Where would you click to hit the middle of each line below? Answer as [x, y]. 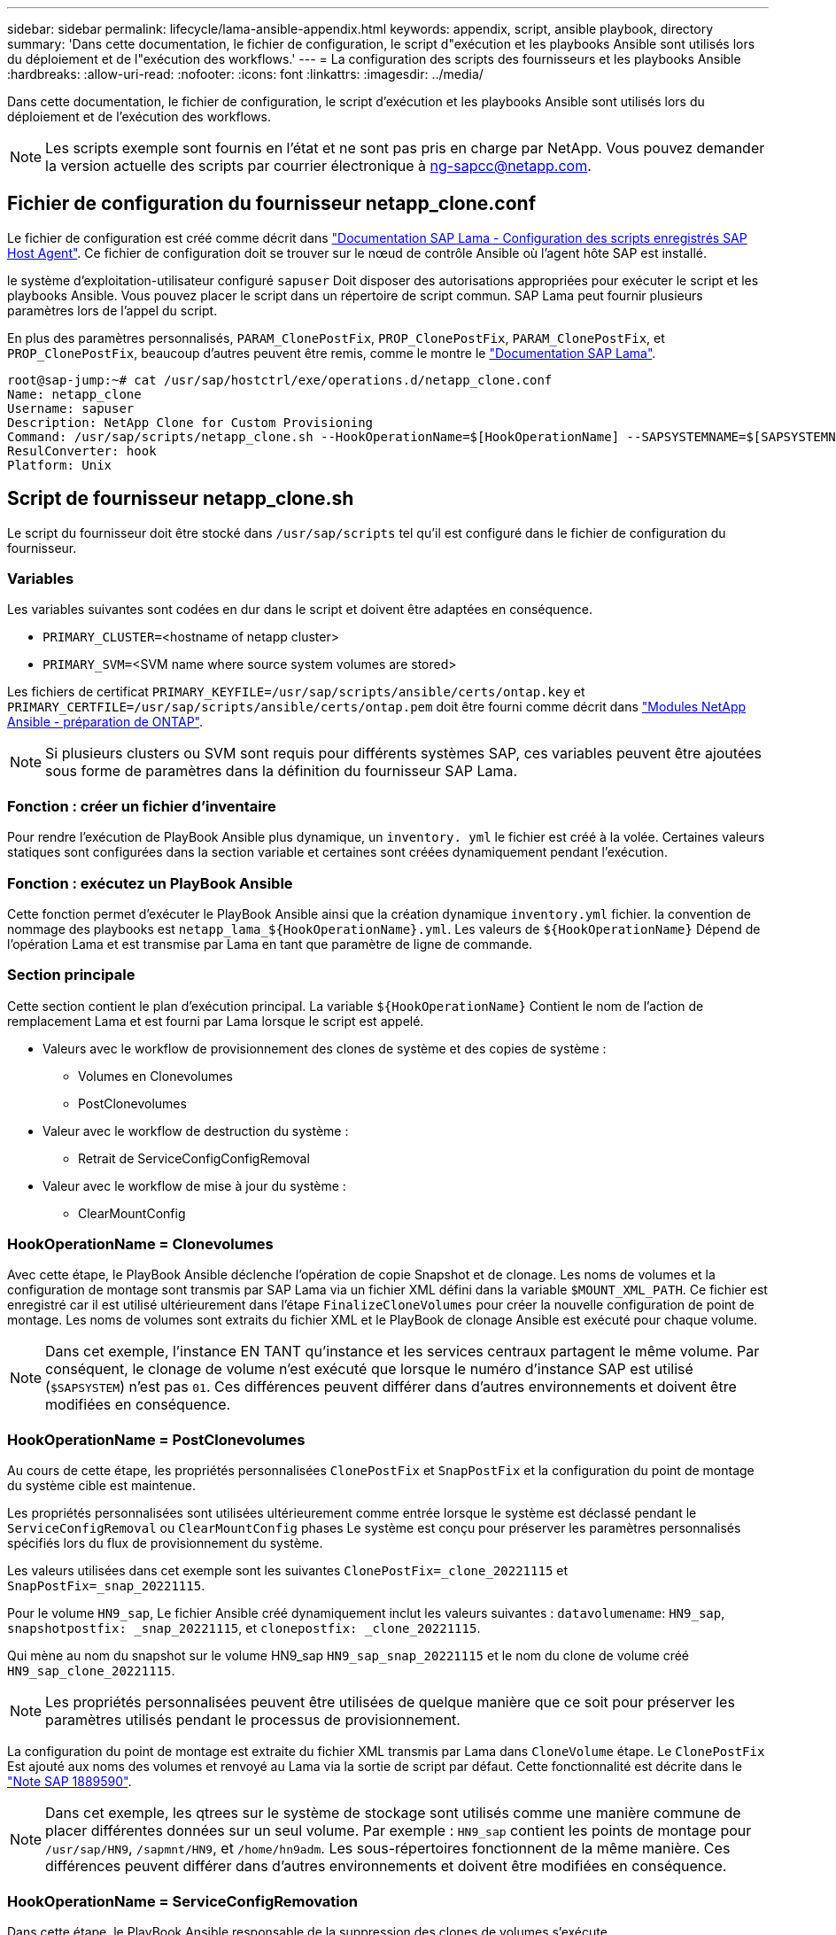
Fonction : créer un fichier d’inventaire [142, 806]
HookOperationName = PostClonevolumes [156, 1439]
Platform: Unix [60, 465]
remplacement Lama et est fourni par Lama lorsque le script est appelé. [216, 1021]
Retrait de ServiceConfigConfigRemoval [194, 1158]
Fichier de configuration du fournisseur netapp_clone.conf [272, 204]
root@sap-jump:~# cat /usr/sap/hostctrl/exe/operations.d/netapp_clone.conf [280, 380]
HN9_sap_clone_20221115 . [91, 1671]
